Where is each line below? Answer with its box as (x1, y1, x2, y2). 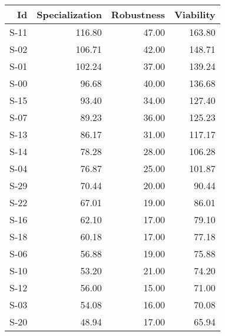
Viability (174, 8, 216, 21)
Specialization (37, 8, 102, 21)
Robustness (111, 8, 165, 21)
